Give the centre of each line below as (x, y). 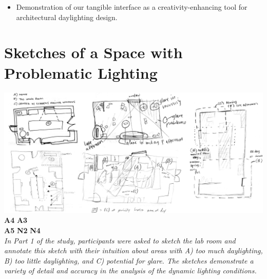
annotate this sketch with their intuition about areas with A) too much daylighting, (133, 250)
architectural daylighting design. (67, 17)
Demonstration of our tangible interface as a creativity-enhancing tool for (132, 7)
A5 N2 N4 (22, 230)
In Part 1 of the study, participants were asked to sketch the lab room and (120, 240)
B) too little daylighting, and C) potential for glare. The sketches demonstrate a (129, 260)
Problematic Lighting (81, 72)
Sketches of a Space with (93, 52)
